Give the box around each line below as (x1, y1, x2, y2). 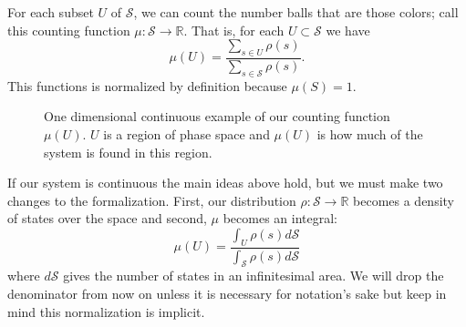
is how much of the (316, 125, 423, 143)
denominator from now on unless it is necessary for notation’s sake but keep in (7, 284, 447, 303)
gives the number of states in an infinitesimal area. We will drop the (63, 266, 444, 285)
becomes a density (353, 190, 455, 209)
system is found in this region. (44, 142, 212, 161)
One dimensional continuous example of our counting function (44, 107, 390, 126)
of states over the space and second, (7, 209, 207, 228)
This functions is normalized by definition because (7, 76, 287, 95)
